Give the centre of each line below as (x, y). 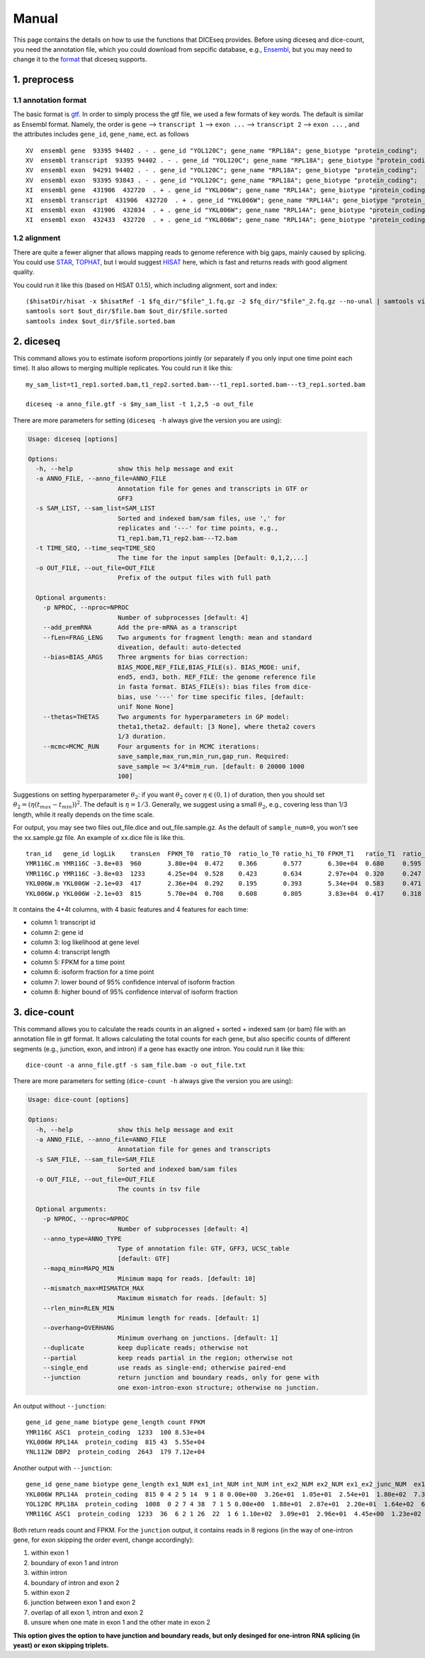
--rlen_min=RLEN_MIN (79, 1308)
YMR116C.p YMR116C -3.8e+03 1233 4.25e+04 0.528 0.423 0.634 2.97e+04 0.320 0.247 (223, 873)
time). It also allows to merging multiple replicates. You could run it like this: (123, 368)
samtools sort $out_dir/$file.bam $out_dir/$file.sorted (127, 311)
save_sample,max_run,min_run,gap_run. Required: (203, 756)
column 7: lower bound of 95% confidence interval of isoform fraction (133, 982)
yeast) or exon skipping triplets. (61, 1645)
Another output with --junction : (63, 1468)
